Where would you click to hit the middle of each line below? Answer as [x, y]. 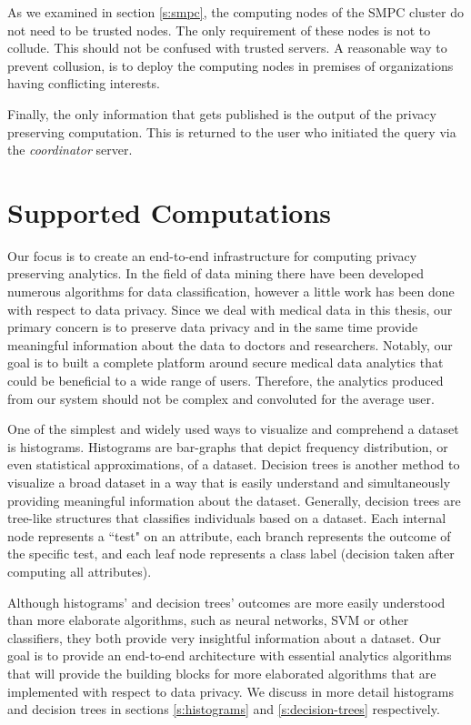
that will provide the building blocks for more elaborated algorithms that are [222, 673]
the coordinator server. [70, 150]
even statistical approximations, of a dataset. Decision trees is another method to [234, 464]
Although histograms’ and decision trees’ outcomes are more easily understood [226, 602]
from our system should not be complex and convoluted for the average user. [221, 398]
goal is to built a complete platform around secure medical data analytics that [225, 362]
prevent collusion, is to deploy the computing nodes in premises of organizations [230, 65]
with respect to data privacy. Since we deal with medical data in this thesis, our [230, 309]
